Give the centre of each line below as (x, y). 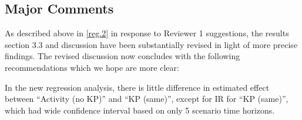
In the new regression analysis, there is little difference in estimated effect (137, 87)
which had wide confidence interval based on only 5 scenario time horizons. (140, 110)
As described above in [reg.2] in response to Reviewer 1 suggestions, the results (147, 33)
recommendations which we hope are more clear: (92, 67)
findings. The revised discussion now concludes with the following (123, 56)
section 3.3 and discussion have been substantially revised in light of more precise (151, 44)
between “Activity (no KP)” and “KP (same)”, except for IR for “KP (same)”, (147, 99)
